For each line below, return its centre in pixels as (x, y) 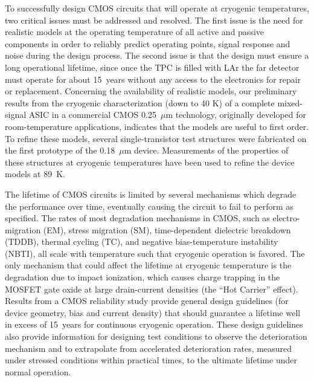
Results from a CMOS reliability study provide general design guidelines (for (147, 301)
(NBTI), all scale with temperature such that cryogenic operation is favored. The (155, 253)
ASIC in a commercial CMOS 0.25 (92, 115)
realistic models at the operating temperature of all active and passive (135, 32)
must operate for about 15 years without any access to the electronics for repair (153, 79)
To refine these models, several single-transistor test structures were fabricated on (156, 138)
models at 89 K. (35, 174)
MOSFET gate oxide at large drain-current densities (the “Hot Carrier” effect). (152, 289)
